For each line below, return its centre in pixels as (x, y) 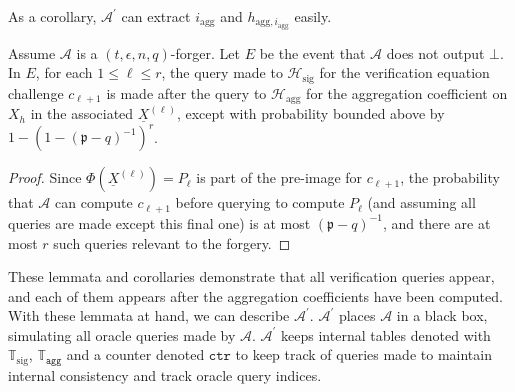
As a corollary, (52, 16)
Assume (32, 52)
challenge (36, 92)
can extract (156, 16)
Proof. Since (45, 177)
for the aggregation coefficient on (407, 92)
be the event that (312, 52)
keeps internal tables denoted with (386, 334)
